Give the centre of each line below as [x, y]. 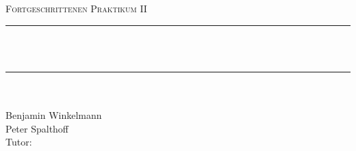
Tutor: [19, 142]
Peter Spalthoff [37, 128]
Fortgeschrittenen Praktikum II [76, 8]
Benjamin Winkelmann [54, 114]
